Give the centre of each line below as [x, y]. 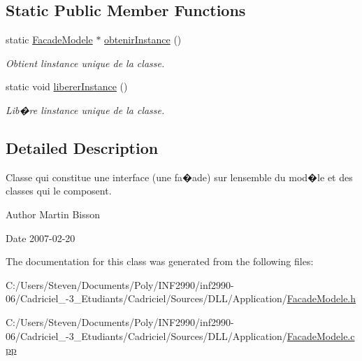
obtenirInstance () [143, 40]
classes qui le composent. [59, 191]
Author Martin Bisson [53, 214]
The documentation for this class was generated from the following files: [160, 261]
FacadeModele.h [321, 298]
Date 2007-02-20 [41, 238]
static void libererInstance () [67, 86]
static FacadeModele [49, 40]
